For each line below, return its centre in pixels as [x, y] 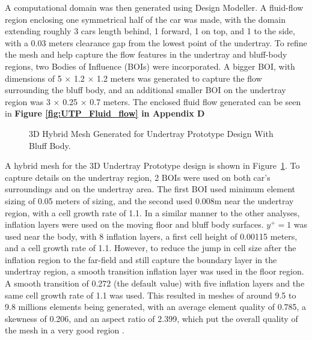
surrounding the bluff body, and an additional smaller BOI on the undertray [145, 90]
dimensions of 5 [33, 78]
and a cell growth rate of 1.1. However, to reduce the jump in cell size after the [151, 248]
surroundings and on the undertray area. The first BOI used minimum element [150, 189]
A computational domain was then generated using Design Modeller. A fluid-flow [154, 7]
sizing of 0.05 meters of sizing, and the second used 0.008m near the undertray [149, 200]
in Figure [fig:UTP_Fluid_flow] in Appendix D [105, 113]
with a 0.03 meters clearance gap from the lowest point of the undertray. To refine [156, 42]
